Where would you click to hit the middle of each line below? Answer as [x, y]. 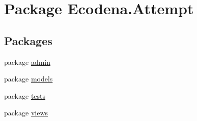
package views [26, 113]
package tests [25, 95]
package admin [27, 62]
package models [29, 79]
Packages [28, 40]
